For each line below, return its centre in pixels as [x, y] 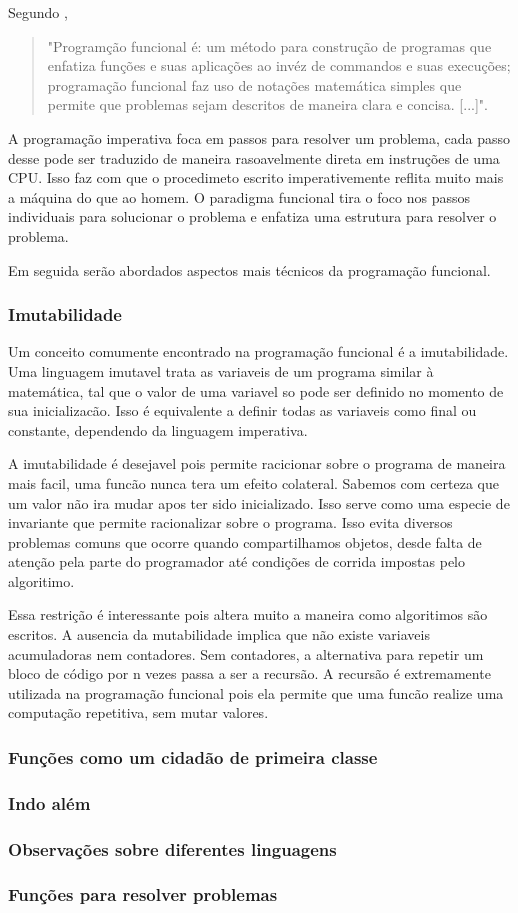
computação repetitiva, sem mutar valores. [138, 712]
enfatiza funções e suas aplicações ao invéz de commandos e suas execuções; [279, 65]
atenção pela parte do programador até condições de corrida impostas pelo [237, 561]
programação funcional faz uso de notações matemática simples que [254, 84]
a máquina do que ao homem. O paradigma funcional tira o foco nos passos [239, 196]
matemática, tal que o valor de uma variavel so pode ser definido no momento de [256, 390]
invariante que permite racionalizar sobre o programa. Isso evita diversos [230, 522]
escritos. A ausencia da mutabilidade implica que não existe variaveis [219, 634]
